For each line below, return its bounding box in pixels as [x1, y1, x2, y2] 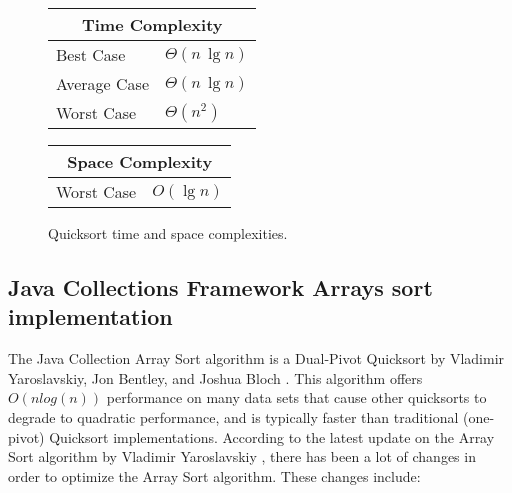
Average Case [56, 72, 149, 95]
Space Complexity [67, 150, 213, 173]
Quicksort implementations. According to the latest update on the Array [49, 426, 495, 447]
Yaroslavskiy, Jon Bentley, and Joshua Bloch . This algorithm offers [8, 367, 423, 388]
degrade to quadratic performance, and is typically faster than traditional [8, 406, 459, 427]
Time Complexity [81, 13, 223, 36]
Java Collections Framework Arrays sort [8, 271, 433, 302]
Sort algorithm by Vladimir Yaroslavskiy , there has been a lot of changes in [8, 446, 476, 467]
